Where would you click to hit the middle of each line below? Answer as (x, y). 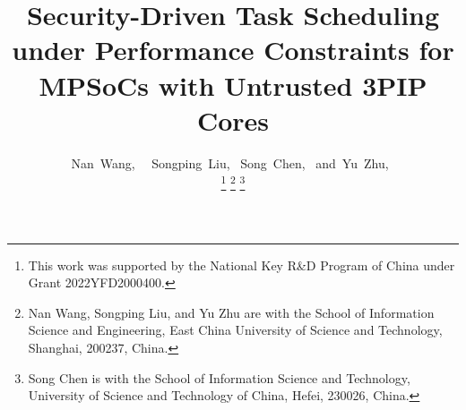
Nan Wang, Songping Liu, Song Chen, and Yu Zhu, (230, 162)
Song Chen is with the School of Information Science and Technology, (219, 377)
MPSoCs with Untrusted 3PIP (233, 85)
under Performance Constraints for (233, 50)
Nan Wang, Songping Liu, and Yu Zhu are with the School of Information (231, 312)
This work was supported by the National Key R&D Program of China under (242, 265)
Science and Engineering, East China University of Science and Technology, (235, 330)
